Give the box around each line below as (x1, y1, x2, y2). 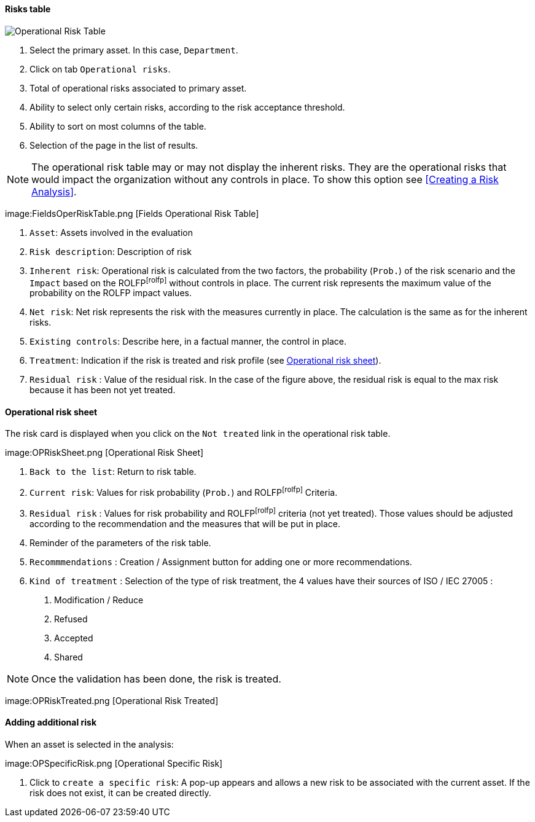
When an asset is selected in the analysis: (5, 739, 174, 750)
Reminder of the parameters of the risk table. (29, 537, 211, 548)
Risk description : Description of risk (29, 246, 192, 257)
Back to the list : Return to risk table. (29, 466, 197, 477)
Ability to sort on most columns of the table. (29, 120, 206, 131)
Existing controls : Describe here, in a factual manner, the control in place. (29, 336, 347, 347)
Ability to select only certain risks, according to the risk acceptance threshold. (29, 101, 345, 112)
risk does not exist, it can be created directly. (29, 788, 211, 799)
